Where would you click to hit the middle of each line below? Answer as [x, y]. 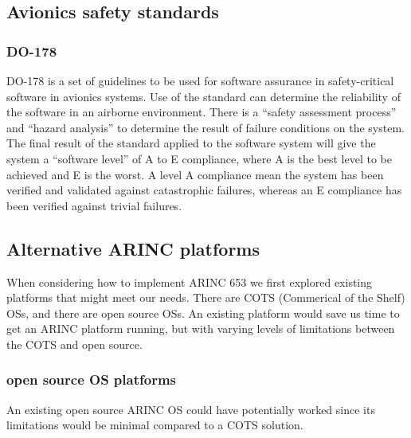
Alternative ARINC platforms [133, 248]
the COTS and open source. [74, 344]
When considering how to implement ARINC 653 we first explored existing [190, 282]
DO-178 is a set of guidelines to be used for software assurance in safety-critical [200, 80]
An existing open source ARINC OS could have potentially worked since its [191, 409]
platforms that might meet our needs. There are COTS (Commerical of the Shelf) [206, 297]
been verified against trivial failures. [94, 205]
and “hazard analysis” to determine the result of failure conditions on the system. [205, 127]
